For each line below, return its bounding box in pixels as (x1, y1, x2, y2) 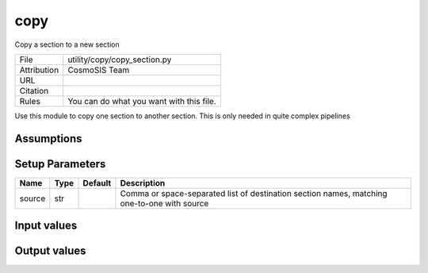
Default (82, 177, 112, 188)
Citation (19, 85, 49, 96)
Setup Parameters (14, 157, 106, 171)
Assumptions (14, 132, 82, 145)
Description (120, 177, 166, 188)
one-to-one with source (120, 198, 209, 209)
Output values (14, 244, 86, 258)
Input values (14, 219, 78, 233)
